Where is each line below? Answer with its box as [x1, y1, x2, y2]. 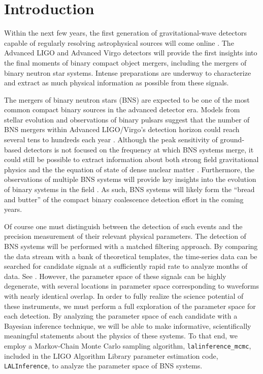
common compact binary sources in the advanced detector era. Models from [4, 104, 240, 115]
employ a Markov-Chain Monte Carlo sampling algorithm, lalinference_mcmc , [4, 340, 251, 351]
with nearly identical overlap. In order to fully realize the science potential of [4, 290, 244, 301]
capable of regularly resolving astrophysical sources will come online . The [4, 37, 234, 48]
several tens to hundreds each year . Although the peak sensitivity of [4, 134, 218, 145]
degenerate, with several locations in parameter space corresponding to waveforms [4, 280, 259, 291]
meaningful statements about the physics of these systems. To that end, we [4, 330, 238, 341]
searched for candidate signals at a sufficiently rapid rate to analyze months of [4, 261, 248, 271]
